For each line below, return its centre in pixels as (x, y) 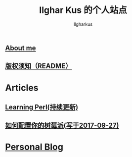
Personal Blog (34, 147)
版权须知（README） (39, 66)
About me (21, 48)
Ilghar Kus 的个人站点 (83, 10)
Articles (22, 88)
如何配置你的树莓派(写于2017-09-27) (62, 126)
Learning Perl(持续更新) (42, 107)
